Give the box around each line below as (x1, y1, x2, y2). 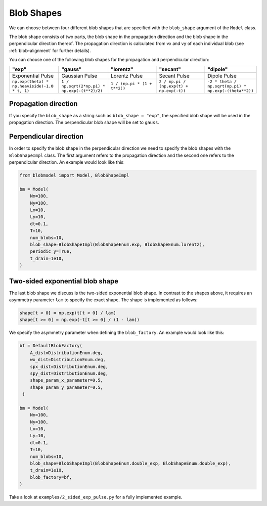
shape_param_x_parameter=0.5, (30, 377, 103, 383)
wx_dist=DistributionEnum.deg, (30, 357, 106, 363)
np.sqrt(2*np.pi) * (61, 83, 105, 89)
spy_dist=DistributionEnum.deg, (30, 370, 109, 376)
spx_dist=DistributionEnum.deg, (30, 364, 109, 369)
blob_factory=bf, (30, 474, 72, 480)
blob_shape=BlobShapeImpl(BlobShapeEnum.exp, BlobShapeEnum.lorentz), (30, 241, 205, 247)
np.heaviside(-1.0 (12, 83, 54, 89)
